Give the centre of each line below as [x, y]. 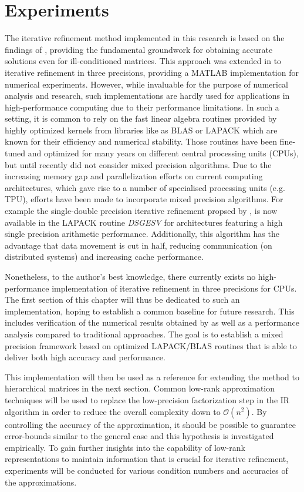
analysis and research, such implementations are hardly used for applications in [147, 96]
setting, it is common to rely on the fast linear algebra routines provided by [141, 118]
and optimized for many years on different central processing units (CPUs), [163, 153]
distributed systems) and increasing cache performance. [104, 257]
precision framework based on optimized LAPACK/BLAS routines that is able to [151, 345]
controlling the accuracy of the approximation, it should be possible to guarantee [150, 424]
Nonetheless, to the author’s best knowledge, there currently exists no [130, 276]
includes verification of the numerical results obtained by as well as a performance [152, 322]
